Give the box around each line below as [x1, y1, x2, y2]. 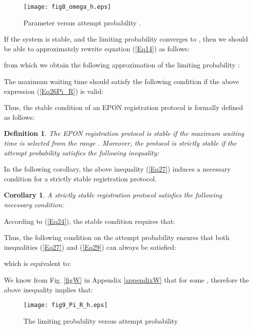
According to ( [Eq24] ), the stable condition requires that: [4, 216, 175, 226]
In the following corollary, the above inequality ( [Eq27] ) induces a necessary [4, 164, 231, 174]
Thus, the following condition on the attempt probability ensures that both [4, 232, 230, 242]
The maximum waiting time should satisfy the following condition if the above [4, 76, 239, 87]
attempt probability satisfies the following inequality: [4, 147, 159, 157]
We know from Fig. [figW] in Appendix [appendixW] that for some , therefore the [4, 274, 250, 285]
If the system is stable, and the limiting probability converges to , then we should [4, 34, 248, 44]
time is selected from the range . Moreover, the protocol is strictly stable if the [4, 138, 237, 148]
